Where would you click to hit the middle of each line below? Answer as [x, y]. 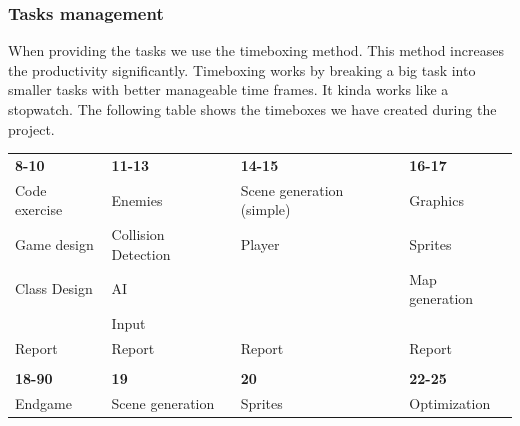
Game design [54, 244]
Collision [138, 234]
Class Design [54, 288]
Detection [141, 253]
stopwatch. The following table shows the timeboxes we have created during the [252, 109]
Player [260, 244]
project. [31, 128]
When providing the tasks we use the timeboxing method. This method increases [256, 50]
